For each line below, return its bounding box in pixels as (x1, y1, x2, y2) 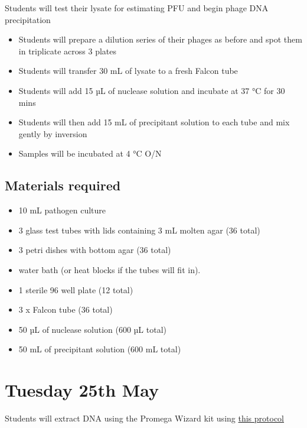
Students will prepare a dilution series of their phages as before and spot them (18, 33, 302, 46)
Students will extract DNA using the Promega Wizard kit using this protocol (5, 412, 285, 424)
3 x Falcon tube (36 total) (18, 303, 113, 316)
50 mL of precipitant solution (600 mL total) (18, 343, 181, 355)
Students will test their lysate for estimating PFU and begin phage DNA (5, 2, 269, 14)
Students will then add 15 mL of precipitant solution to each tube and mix (18, 116, 290, 128)
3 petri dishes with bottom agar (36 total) (18, 244, 171, 256)
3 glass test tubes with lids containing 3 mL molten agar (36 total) (18, 223, 260, 236)
